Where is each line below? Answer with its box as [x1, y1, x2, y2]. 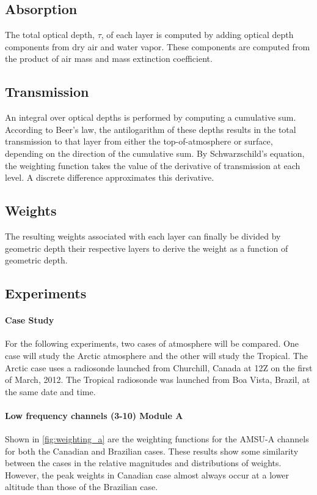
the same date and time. [5, 385, 96, 398]
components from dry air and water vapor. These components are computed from [5, 40, 310, 53]
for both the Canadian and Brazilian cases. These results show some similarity [5, 444, 299, 457]
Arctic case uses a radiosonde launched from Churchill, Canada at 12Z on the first [5, 361, 313, 374]
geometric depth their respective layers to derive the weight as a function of [5, 241, 288, 254]
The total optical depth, [5, 28, 95, 41]
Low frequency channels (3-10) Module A [5, 409, 183, 421]
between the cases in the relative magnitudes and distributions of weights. [5, 456, 282, 469]
